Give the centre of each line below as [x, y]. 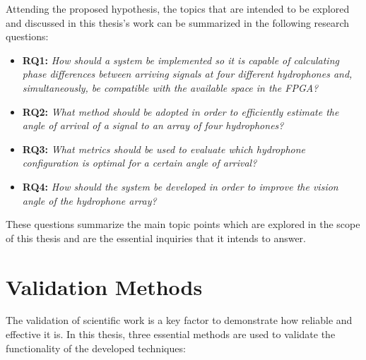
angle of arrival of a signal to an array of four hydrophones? [153, 125]
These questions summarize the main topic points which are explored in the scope [183, 224]
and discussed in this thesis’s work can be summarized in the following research [178, 22]
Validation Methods [104, 286]
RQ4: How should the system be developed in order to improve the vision [180, 186]
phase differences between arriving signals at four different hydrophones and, [187, 74]
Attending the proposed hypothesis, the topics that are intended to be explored [178, 8]
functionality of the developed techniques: [96, 348]
